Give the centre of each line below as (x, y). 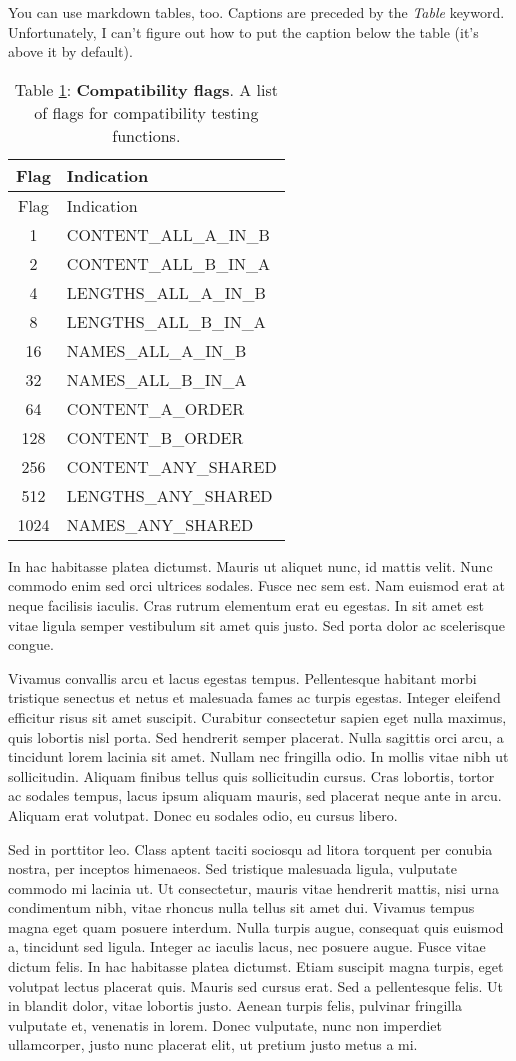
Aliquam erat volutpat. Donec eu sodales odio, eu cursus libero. (203, 814)
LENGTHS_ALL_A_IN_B (166, 292)
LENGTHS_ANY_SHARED (169, 495)
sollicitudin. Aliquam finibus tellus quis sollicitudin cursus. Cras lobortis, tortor (251, 775)
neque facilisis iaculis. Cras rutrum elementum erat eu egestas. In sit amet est (246, 604)
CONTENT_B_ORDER (155, 437)
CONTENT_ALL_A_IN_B (168, 234)
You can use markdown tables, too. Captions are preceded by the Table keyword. (256, 12)
